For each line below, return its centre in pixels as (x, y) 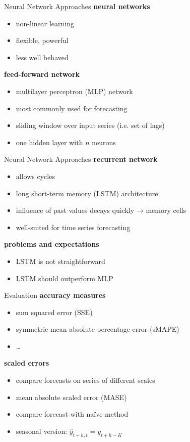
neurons (104, 142)
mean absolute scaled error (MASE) (71, 397)
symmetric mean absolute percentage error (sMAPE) (98, 329)
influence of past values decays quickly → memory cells (101, 210)
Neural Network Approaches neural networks (77, 6)
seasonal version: (42, 431)
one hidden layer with (49, 142)
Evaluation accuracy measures (55, 295)
